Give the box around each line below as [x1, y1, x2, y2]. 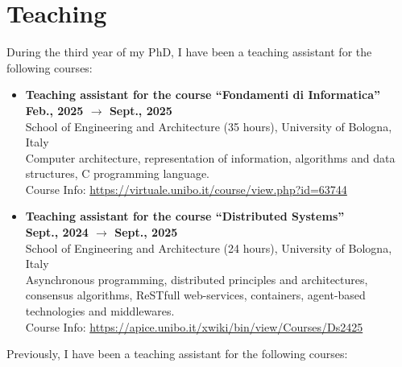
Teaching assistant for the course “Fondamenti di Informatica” [25, 86, 380, 103]
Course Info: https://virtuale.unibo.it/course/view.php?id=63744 [25, 180, 347, 197]
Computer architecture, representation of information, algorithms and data [25, 149, 396, 166]
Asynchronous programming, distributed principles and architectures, [25, 270, 368, 287]
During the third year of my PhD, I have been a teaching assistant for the [6, 43, 372, 60]
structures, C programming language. [25, 165, 210, 182]
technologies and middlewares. [25, 303, 175, 320]
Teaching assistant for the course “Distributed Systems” [25, 208, 345, 225]
